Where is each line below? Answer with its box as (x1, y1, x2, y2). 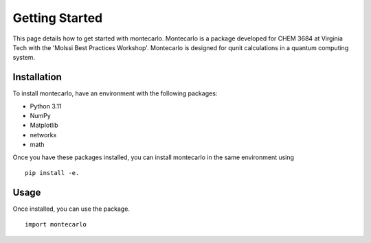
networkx (30, 130, 57, 139)
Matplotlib (30, 121, 58, 130)
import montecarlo (25, 220, 87, 229)
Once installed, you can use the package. (12, 205, 131, 213)
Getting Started (12, 10, 103, 25)
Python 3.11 (30, 102, 62, 110)
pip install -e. (25, 169, 80, 176)
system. (12, 54, 36, 62)
